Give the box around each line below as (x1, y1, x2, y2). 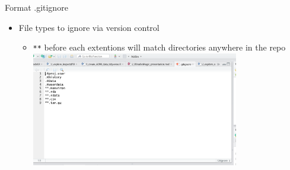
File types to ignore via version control (18, 21, 160, 33)
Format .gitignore (5, 1, 68, 13)
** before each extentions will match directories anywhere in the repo (33, 41, 286, 53)
